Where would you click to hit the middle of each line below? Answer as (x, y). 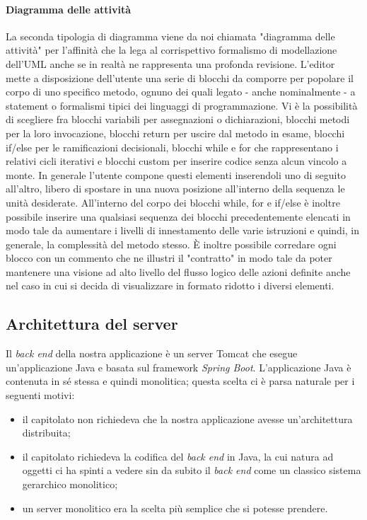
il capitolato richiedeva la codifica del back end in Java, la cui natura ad (178, 456)
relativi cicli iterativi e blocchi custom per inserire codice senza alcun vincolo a (176, 161)
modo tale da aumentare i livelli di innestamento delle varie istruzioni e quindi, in (183, 230)
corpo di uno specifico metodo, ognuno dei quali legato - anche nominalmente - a (181, 92)
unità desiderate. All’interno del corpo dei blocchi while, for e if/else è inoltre (173, 202)
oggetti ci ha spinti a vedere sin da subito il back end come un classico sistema (192, 470)
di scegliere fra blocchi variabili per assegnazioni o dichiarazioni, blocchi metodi (178, 119)
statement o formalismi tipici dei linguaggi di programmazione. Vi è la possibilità (182, 105)
